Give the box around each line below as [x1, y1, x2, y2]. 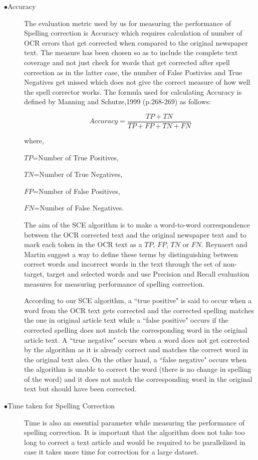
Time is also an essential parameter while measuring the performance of [24, 417, 244, 427]
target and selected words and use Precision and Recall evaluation [47, 268, 249, 279]
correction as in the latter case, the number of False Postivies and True [24, 67, 242, 77]
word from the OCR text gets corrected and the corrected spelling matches [24, 305, 254, 315]
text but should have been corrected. [24, 383, 137, 394]
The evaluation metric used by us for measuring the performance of [24, 18, 231, 28]
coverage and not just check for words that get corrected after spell [24, 57, 230, 67]
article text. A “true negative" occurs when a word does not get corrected [24, 334, 249, 345]
